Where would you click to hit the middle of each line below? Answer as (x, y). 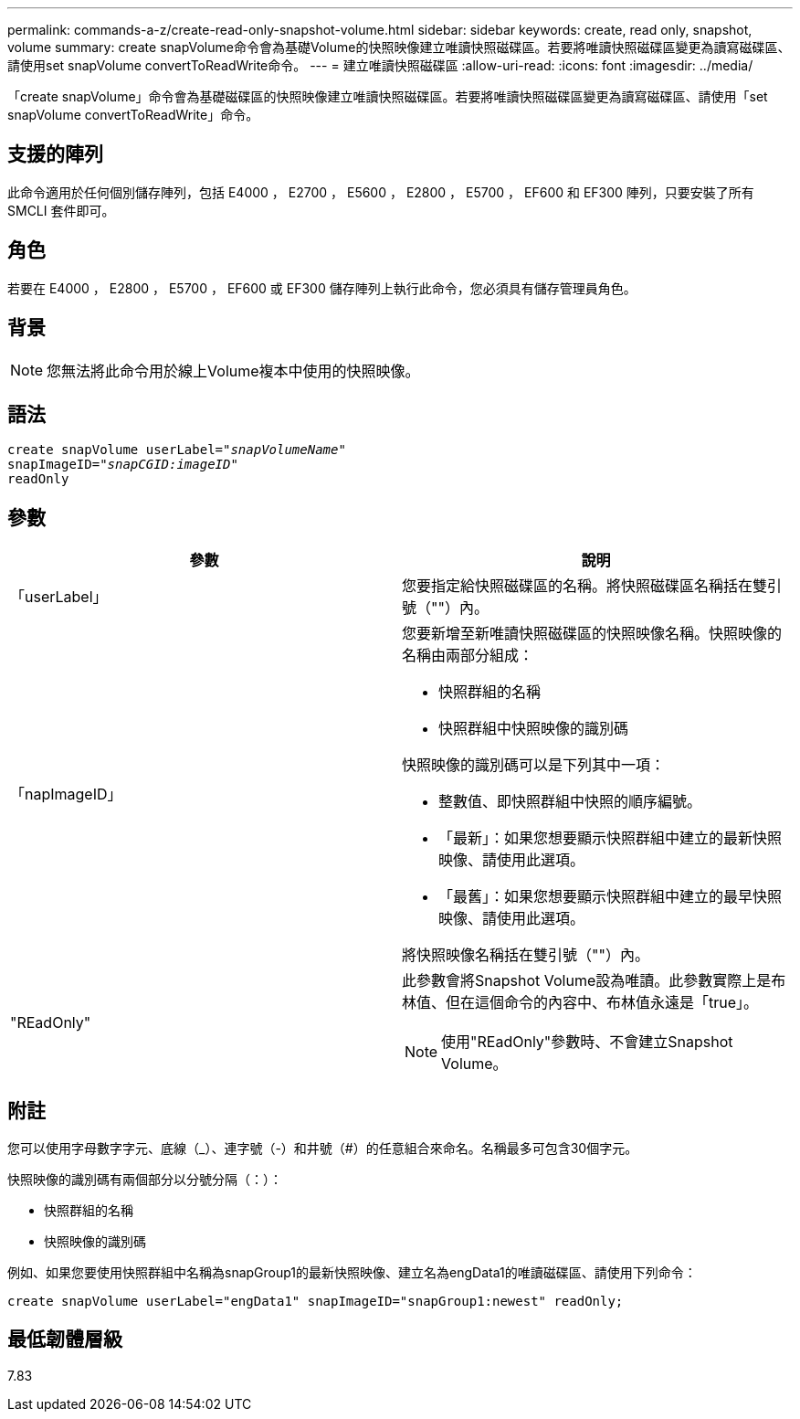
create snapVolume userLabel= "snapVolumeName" (177, 450)
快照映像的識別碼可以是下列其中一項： (534, 765)
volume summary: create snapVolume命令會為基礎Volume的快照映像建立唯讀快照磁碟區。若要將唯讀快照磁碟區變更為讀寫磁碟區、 (399, 47)
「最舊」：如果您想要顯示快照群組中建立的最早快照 (611, 897)
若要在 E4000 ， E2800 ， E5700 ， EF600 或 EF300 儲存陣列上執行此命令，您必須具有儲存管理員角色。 (322, 288)
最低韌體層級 (65, 1340)
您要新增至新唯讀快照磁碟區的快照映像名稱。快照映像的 (592, 634)
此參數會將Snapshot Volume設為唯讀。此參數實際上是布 (594, 981)
